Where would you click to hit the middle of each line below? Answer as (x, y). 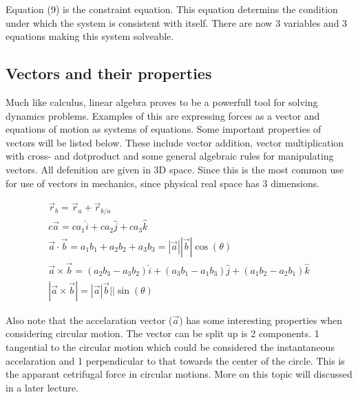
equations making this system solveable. (90, 36)
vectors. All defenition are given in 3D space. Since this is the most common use (175, 169)
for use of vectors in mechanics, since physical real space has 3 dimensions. (163, 183)
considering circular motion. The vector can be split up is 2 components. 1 (162, 333)
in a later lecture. (42, 387)
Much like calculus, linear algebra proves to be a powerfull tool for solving (162, 101)
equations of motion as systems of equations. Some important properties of (164, 129)
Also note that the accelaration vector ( (89, 320)
